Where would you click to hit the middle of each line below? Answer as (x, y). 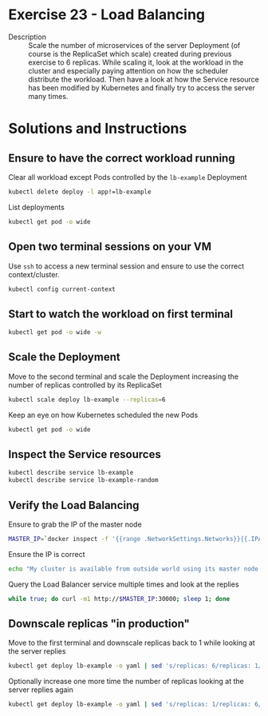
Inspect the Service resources (85, 454)
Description (27, 37)
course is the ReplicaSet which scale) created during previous (130, 54)
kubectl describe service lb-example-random (83, 480)
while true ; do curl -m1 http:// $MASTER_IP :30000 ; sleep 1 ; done (119, 599)
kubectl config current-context (62, 289)
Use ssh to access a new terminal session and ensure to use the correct (126, 266)
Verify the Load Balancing (74, 505)
